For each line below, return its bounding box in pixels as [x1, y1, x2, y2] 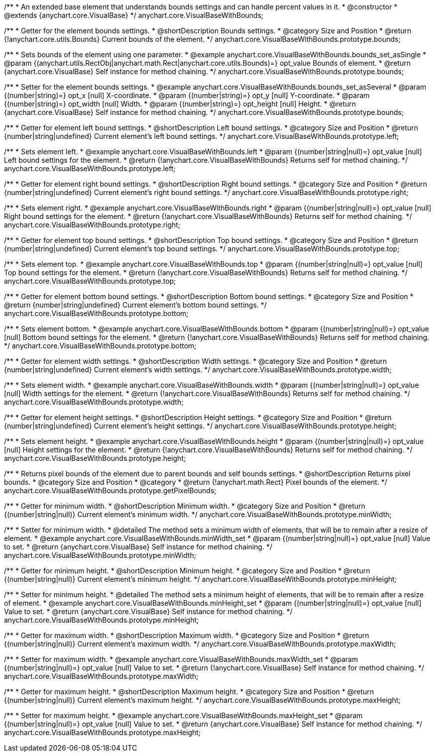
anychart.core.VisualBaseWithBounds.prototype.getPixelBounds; [4, 486, 217, 495]
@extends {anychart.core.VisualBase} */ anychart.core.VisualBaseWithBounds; [4, 11, 264, 19]
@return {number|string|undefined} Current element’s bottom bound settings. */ [4, 301, 267, 309]
